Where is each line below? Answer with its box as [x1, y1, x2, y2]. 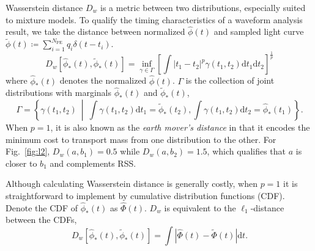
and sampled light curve [213, 25, 304, 38]
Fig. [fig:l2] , [6, 145, 50, 158]
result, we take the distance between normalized [6, 25, 185, 38]
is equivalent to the [164, 201, 236, 214]
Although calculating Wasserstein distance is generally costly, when [6, 177, 258, 190]
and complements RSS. [50, 156, 136, 169]
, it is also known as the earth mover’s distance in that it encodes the [50, 121, 310, 133]
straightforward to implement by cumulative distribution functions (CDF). [6, 189, 285, 202]
